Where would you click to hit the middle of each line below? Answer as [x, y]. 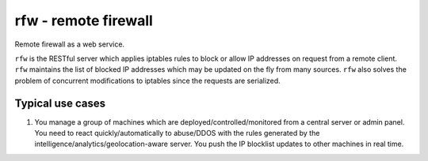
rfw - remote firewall [84, 21]
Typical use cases [60, 103]
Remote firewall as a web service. [70, 44]
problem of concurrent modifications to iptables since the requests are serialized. [147, 80]
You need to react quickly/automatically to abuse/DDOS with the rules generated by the [177, 133]
